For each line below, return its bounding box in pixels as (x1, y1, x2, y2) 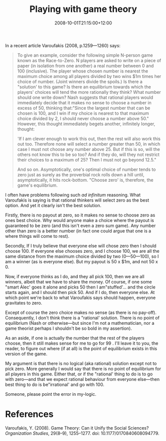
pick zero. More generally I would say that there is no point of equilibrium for (5, 366, 161, 371)
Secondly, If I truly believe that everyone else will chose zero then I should (5, 242, 157, 249)
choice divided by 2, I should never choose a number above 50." (17, 115, 149, 121)
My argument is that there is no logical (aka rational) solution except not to (5, 360, 157, 366)
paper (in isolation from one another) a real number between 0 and (17, 63, 154, 69)
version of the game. (5, 351, 48, 357)
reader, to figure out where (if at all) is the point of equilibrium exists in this (5, 345, 158, 351)
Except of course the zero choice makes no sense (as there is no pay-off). (5, 309, 157, 315)
